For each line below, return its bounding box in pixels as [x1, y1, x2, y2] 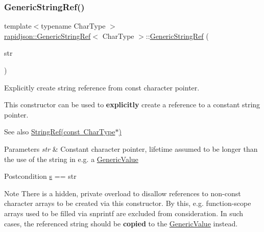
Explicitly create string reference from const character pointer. [4, 82, 200, 92]
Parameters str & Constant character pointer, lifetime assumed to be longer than [4, 143, 258, 154]
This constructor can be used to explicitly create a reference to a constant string [4, 99, 260, 110]
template [4, 20, 32, 31]
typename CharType [41, 20, 106, 31]
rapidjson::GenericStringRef [4, 30, 91, 41]
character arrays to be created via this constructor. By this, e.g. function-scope [4, 198, 251, 208]
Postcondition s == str [4, 171, 77, 181]
